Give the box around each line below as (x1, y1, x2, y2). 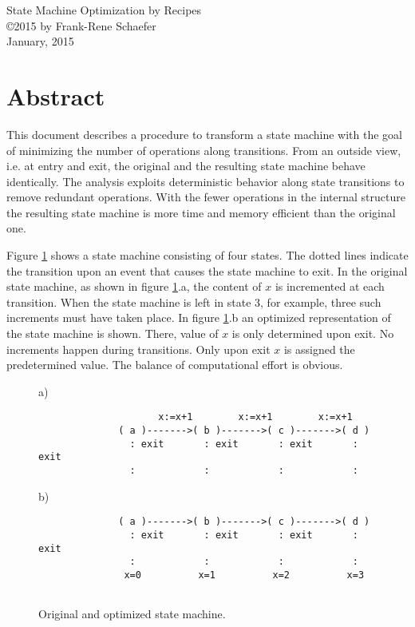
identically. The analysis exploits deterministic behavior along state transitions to (6, 173, 405, 189)
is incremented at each (275, 278, 385, 295)
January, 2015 (6, 33, 74, 50)
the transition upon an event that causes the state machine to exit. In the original (6, 262, 408, 279)
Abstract (6, 79, 105, 112)
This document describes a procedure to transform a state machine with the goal (6, 125, 402, 142)
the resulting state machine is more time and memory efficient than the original (6, 204, 396, 220)
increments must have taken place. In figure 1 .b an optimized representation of (6, 309, 391, 326)
